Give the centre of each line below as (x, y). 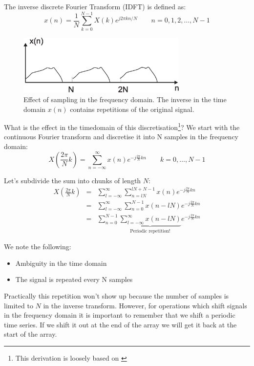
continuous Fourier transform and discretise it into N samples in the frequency (121, 137)
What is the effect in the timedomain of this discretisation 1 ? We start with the (122, 126)
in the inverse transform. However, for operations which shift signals (145, 305)
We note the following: (38, 247)
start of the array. (31, 334)
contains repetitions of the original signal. (132, 109)
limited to (19, 305)
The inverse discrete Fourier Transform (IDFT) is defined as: (95, 6)
